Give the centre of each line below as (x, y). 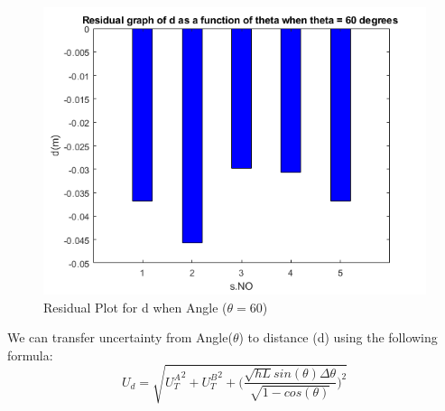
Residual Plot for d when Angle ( (135, 307)
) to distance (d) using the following (338, 337)
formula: (30, 355)
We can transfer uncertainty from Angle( (120, 337)
